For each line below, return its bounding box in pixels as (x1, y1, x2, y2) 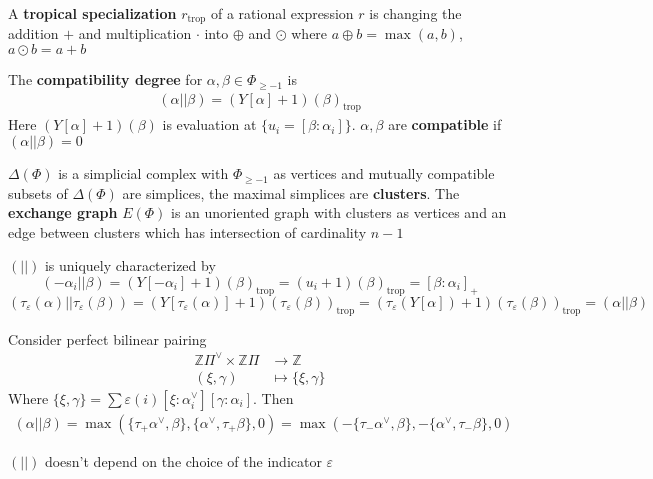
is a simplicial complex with (58, 163, 229, 184)
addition (8, 23, 59, 44)
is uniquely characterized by (44, 255, 216, 276)
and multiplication (78, 23, 192, 44)
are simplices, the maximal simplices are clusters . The (122, 182, 460, 203)
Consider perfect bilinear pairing (8, 328, 207, 349)
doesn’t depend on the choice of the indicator (44, 450, 322, 471)
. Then (252, 387, 294, 408)
